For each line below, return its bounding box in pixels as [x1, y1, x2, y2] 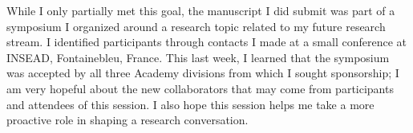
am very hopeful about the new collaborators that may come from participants [6, 80, 394, 96]
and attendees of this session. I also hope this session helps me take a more [6, 96, 375, 112]
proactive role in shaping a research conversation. [6, 111, 249, 128]
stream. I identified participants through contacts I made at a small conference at [6, 33, 407, 50]
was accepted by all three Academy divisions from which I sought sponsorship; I [6, 65, 399, 81]
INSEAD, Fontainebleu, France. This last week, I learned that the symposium [6, 49, 390, 65]
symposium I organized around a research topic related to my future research [6, 18, 386, 34]
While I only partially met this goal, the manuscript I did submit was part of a [6, 2, 395, 18]
